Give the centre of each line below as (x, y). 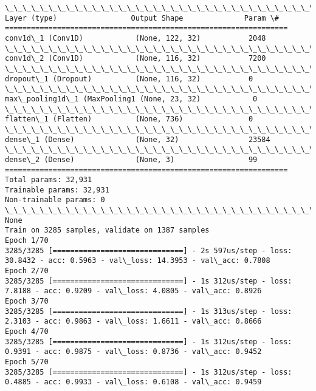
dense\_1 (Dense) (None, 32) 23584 (138, 139)
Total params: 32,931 (49, 180)
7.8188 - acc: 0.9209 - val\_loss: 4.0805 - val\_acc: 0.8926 (133, 291)
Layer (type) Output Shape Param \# (142, 18)
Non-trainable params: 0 (55, 200)
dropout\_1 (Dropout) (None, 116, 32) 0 (129, 79)
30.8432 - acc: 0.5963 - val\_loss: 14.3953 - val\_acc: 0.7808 (138, 261)
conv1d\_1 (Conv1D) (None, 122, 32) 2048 (136, 38)
